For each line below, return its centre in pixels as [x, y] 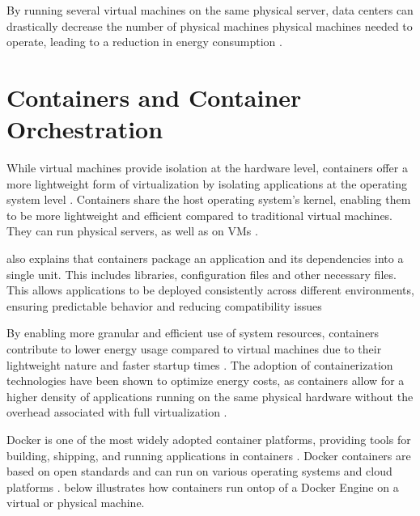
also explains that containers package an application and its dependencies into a [205, 258]
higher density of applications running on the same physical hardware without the [210, 396]
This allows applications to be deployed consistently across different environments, [210, 290]
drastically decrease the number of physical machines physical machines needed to [210, 25]
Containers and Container [154, 97]
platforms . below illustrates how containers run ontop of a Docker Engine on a [203, 486]
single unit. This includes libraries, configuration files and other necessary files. [202, 274]
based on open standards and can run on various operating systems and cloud [199, 471]
